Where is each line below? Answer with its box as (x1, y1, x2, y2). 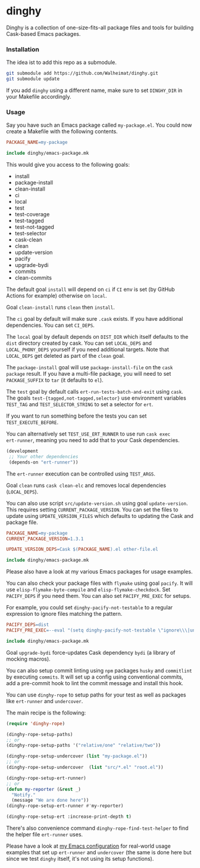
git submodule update (6, 76, 60, 82)
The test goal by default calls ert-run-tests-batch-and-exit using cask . (6, 388, 183, 395)
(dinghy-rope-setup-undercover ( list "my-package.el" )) (6, 753, 148, 759)
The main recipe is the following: (6, 709, 86, 716)
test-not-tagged (14, 223, 55, 231)
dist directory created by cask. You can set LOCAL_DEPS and (6, 339, 152, 347)
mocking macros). (6, 655, 51, 662)
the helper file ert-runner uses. (6, 831, 83, 838)
